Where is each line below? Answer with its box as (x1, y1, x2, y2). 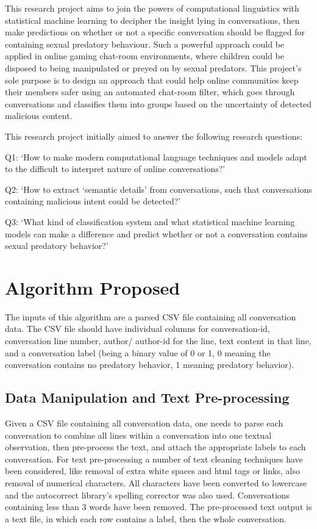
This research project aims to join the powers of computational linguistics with (5, 2, 299, 14)
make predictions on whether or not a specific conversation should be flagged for (5, 26, 305, 38)
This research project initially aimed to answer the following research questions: (5, 129, 302, 142)
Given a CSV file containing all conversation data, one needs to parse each (5, 416, 283, 429)
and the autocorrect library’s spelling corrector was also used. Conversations (5, 488, 290, 501)
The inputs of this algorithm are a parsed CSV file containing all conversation (5, 310, 296, 323)
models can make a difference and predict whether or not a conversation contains (5, 227, 308, 240)
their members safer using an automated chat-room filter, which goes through (5, 85, 295, 98)
